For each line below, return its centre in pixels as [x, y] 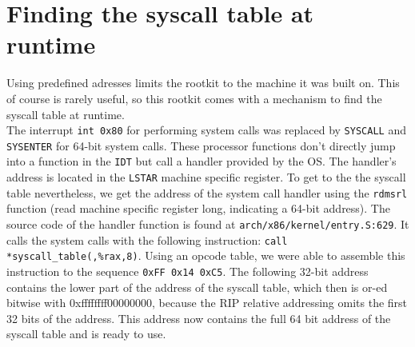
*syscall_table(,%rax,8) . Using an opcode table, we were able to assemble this [206, 255]
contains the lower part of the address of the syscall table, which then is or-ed [197, 287]
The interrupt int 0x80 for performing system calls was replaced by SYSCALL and [206, 130]
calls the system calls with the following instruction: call [147, 239]
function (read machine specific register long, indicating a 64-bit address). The [198, 208]
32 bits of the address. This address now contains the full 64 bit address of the [199, 318]
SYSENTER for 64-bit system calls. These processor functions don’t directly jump [201, 145]
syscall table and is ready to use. [86, 334]
